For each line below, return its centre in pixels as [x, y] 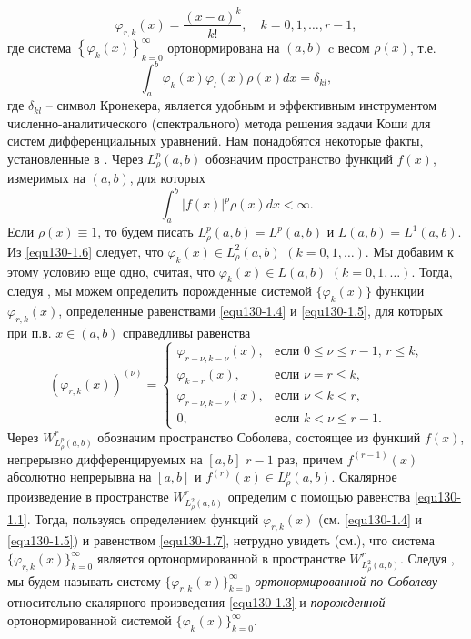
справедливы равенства [187, 332]
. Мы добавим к [409, 251]
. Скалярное [364, 477]
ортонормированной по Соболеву [346, 580]
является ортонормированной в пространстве [221, 558]
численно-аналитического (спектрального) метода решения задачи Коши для [219, 122]
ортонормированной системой [90, 620]
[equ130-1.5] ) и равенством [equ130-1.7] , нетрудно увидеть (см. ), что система [221, 540]
